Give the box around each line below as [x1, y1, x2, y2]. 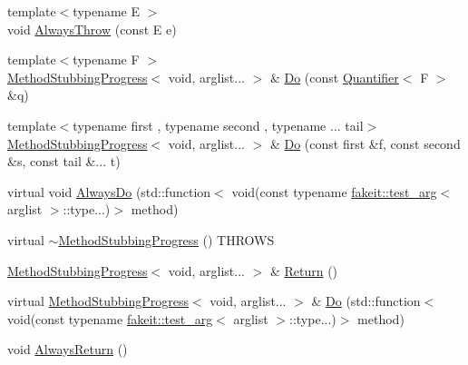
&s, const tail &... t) [7, 152, 121, 171]
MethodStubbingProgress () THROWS [58, 230, 275, 249]
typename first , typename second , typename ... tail [73, 115, 364, 134]
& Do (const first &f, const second [269, 133, 461, 153]
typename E [73, 2, 141, 20]
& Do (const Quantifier [269, 67, 399, 86]
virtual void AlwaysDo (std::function [7, 182, 211, 201]
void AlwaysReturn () [7, 340, 128, 359]
